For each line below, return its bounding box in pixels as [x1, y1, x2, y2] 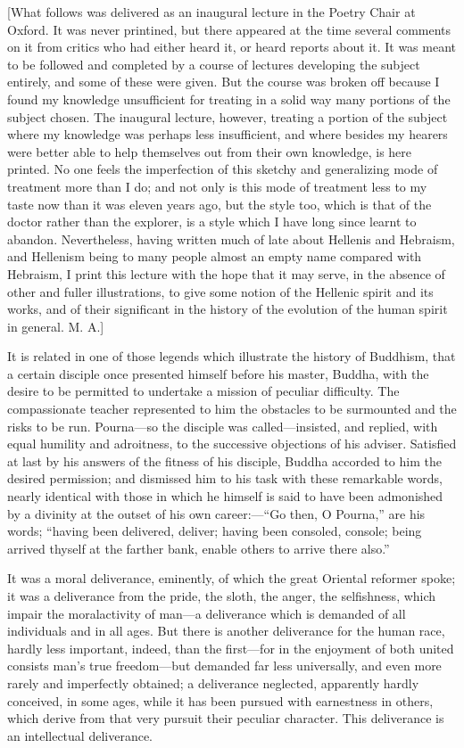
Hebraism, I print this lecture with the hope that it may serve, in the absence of [7, 264, 445, 283]
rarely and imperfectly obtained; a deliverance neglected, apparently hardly [7, 673, 419, 692]
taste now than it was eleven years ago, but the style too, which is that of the [7, 194, 432, 213]
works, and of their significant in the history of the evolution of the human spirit [7, 300, 448, 318]
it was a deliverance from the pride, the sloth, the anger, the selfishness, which [7, 587, 436, 604]
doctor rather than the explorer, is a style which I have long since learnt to [7, 212, 417, 231]
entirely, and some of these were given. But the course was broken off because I [7, 72, 440, 91]
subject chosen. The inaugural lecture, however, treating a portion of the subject [7, 107, 448, 126]
